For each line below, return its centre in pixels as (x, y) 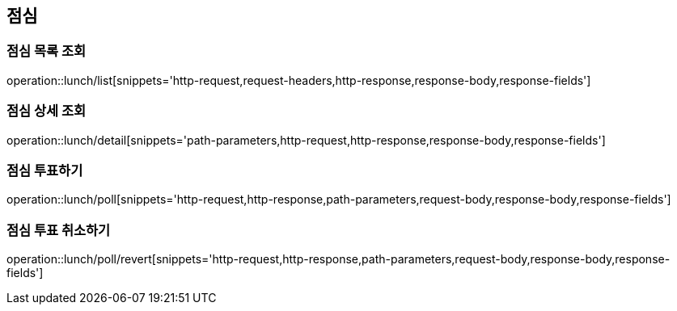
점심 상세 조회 (47, 111)
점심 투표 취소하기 (59, 230)
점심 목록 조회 (47, 51)
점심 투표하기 (45, 170)
